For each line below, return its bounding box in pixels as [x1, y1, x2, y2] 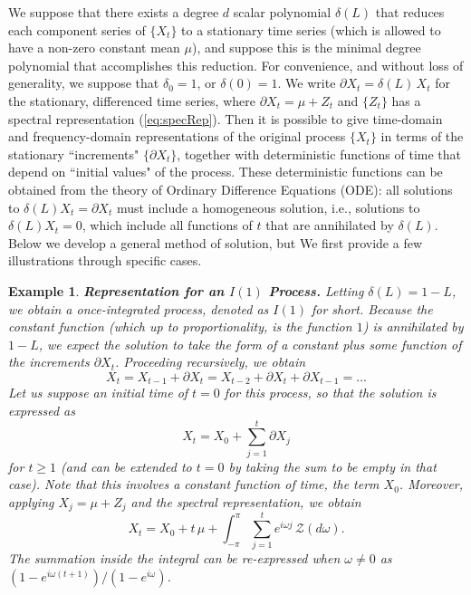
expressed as [8, 400, 75, 419]
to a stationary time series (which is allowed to [181, 20, 441, 39]
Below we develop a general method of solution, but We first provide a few [8, 233, 423, 252]
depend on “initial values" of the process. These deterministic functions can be [8, 162, 443, 181]
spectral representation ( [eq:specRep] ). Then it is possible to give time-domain [8, 109, 443, 128]
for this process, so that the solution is [224, 383, 437, 402]
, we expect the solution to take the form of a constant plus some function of [38, 334, 462, 353]
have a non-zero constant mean [8, 38, 180, 57]
